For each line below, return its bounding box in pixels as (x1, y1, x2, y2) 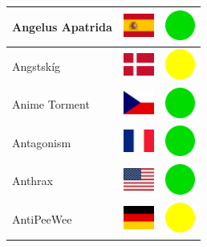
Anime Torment (12, 96, 90, 113)
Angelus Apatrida (12, 18, 112, 35)
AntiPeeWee (12, 211, 72, 228)
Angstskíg (12, 57, 61, 74)
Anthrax (12, 172, 54, 189)
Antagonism (12, 134, 71, 150)
